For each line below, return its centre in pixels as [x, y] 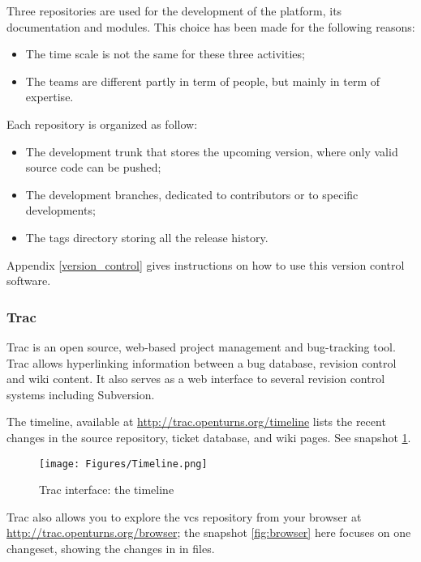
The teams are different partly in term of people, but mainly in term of [203, 81]
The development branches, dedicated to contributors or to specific [192, 194]
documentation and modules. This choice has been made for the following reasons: [211, 26]
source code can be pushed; [93, 167]
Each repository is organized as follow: [102, 123]
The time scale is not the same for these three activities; [165, 54]
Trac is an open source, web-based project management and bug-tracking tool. [201, 346]
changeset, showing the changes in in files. [111, 548]
